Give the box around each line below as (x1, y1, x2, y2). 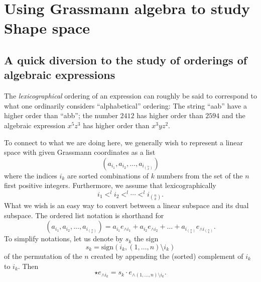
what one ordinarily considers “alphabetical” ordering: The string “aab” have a (4, 100, 247, 111)
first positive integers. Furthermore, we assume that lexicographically (4, 180, 216, 191)
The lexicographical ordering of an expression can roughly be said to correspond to (4, 90, 257, 101)
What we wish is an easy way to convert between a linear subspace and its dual (4, 200, 249, 211)
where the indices (4, 170, 57, 180)
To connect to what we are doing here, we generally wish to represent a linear (4, 137, 243, 147)
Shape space (4, 18, 90, 38)
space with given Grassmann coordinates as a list (4, 147, 156, 157)
